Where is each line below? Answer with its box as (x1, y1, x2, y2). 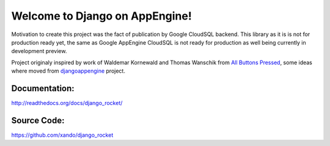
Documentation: (11, 83, 75, 93)
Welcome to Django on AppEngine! (11, 9, 192, 23)
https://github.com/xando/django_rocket (11, 131, 114, 139)
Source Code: (11, 115, 65, 125)
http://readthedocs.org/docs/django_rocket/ (11, 100, 123, 107)
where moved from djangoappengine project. (11, 67, 125, 75)
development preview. (11, 48, 67, 55)
